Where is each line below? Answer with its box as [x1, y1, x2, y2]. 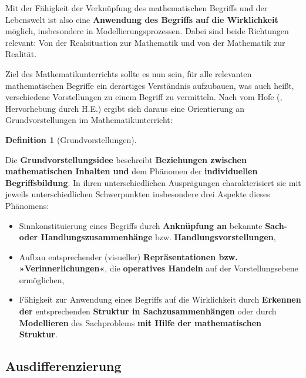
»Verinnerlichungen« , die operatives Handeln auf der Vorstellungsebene [19, 262, 298, 274]
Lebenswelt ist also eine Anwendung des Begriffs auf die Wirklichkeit [5, 13, 278, 25]
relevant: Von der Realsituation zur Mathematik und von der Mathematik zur [5, 36, 285, 48]
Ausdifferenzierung [5, 357, 122, 375]
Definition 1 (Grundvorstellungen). [5, 133, 137, 145]
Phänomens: [5, 199, 49, 211]
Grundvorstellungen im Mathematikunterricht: [5, 114, 173, 126]
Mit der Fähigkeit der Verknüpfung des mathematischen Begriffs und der [5, 2, 268, 14]
